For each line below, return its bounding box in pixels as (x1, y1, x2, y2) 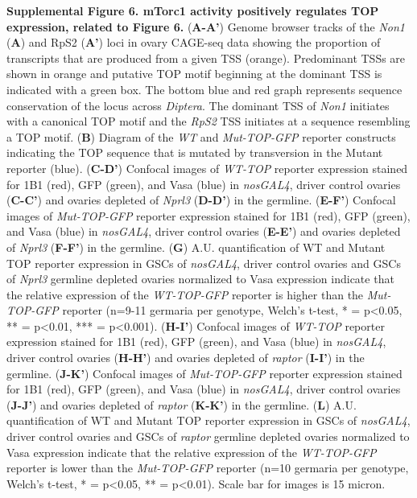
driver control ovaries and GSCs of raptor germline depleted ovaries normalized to (6, 428, 410, 445)
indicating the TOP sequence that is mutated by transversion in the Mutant (6, 144, 383, 161)
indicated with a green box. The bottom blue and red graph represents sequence (6, 80, 403, 97)
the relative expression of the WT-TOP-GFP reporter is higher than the (6, 286, 364, 303)
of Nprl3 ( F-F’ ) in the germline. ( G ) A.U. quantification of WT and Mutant (6, 238, 386, 255)
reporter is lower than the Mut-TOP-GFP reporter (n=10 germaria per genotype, (6, 459, 409, 476)
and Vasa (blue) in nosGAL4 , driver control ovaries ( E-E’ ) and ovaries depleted (6, 223, 401, 240)
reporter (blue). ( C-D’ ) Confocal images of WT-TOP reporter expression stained (6, 159, 408, 176)
